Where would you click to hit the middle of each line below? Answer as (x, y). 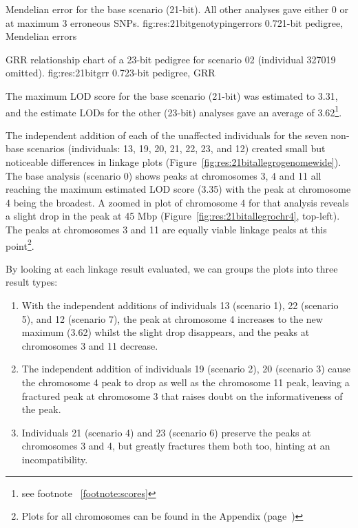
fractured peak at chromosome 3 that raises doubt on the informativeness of (182, 395)
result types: (32, 282)
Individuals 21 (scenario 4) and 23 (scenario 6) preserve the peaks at (166, 432)
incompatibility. (55, 459)
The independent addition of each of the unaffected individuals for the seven (167, 135)
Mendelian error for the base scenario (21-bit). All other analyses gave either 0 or (177, 9)
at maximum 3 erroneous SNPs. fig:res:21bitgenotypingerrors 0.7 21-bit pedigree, (175, 22)
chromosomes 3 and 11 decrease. (90, 345)
